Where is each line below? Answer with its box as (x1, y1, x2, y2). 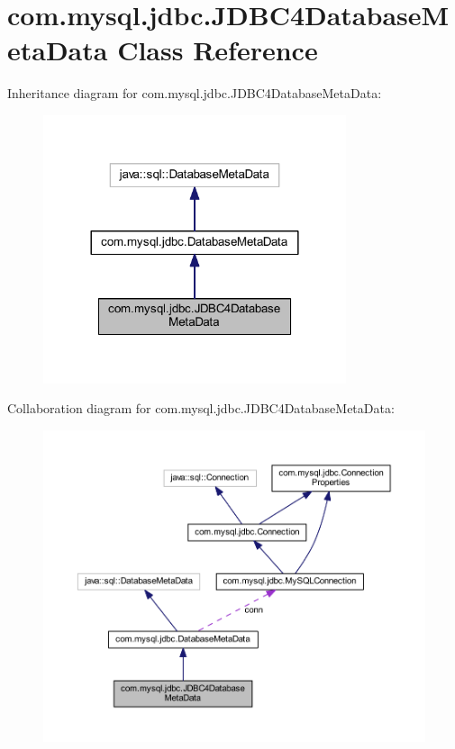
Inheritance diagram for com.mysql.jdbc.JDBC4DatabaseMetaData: (7, 84, 382, 103)
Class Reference (117, 32, 318, 68)
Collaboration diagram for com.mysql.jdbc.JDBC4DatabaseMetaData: (7, 399, 395, 418)
